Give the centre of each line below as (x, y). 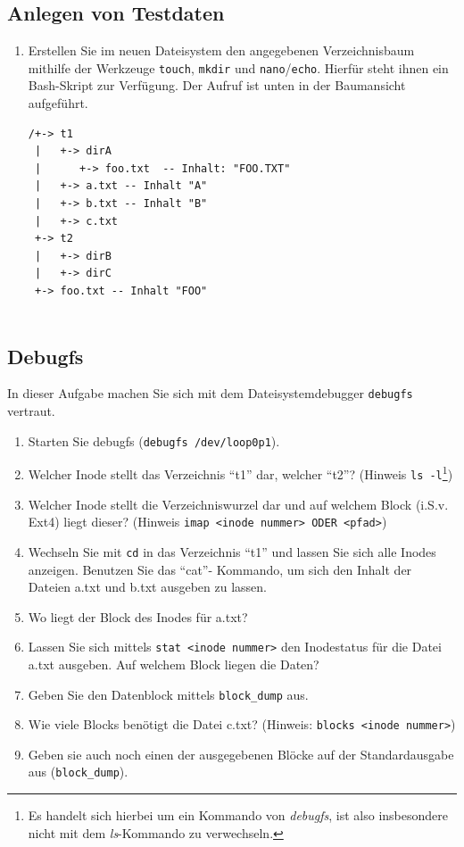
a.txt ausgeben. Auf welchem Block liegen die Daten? (174, 664)
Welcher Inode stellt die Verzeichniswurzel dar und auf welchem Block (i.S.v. (238, 504)
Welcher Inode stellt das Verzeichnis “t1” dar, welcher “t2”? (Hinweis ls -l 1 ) (240, 473)
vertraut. (31, 411)
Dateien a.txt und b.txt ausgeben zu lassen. (148, 587)
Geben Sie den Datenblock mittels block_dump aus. (168, 694)
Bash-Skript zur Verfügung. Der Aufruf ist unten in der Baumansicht (217, 85)
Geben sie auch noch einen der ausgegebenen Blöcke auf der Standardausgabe (241, 754)
